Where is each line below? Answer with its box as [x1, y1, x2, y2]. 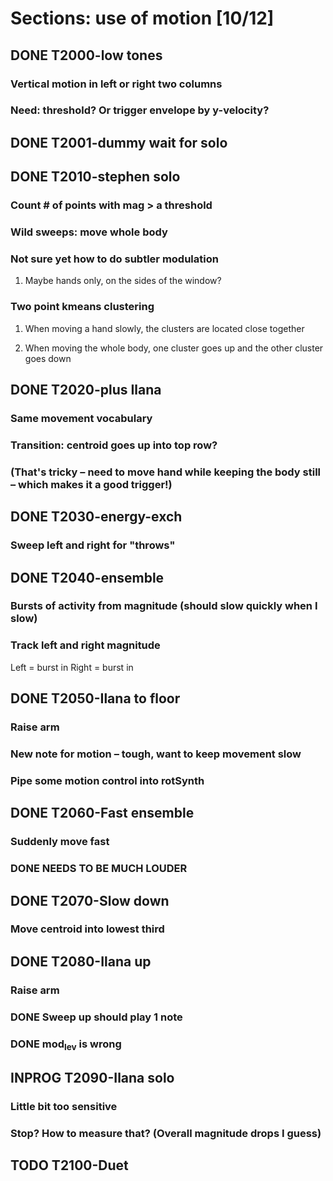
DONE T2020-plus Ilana [10, 382, 162, 399]
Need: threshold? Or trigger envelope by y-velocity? [10, 103, 270, 117]
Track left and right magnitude [10, 638, 161, 652]
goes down [24, 352, 72, 364]
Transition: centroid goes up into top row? [10, 438, 218, 452]
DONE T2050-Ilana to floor [10, 690, 181, 707]
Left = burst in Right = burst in [10, 661, 134, 673]
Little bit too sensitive [10, 1100, 118, 1114]
